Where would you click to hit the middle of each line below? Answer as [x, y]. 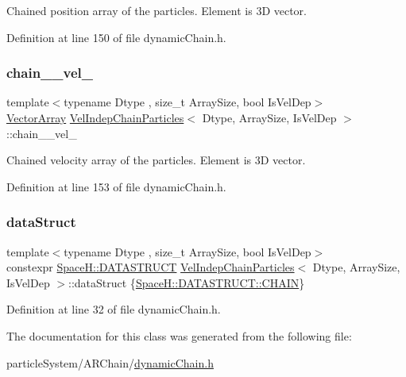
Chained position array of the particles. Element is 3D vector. [157, 10]
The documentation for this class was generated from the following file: [179, 335]
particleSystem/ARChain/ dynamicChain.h [110, 362]
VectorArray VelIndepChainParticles [95, 117]
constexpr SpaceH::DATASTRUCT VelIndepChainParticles [151, 267]
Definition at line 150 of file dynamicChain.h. [116, 37]
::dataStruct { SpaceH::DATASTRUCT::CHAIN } [187, 282]
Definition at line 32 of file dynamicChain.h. [114, 309]
